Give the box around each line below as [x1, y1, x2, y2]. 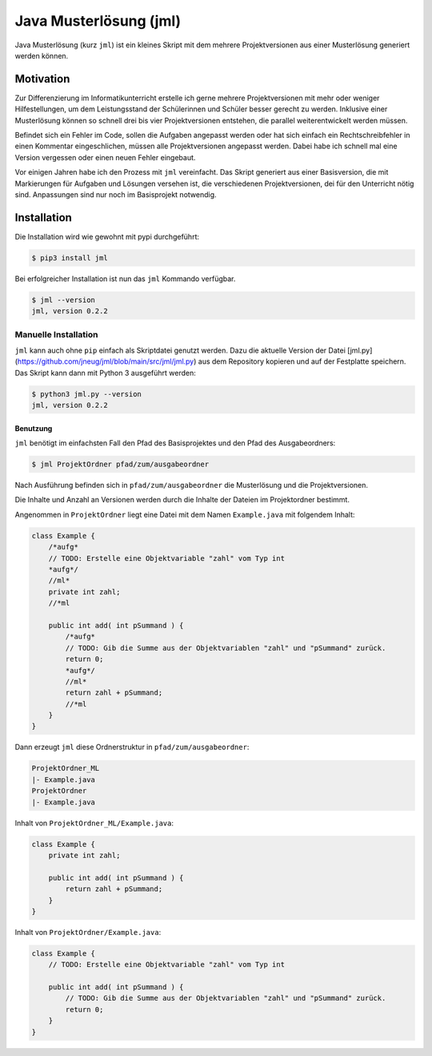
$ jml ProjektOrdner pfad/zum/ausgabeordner [31, 460, 210, 469]
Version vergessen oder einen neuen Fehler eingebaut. [14, 152, 196, 162]
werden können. [14, 50, 69, 60]
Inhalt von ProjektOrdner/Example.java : [14, 927, 162, 937]
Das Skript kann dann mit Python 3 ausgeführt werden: [14, 368, 196, 377]
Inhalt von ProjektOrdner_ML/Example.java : [14, 818, 174, 828]
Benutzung [14, 423, 53, 433]
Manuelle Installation [14, 328, 98, 340]
